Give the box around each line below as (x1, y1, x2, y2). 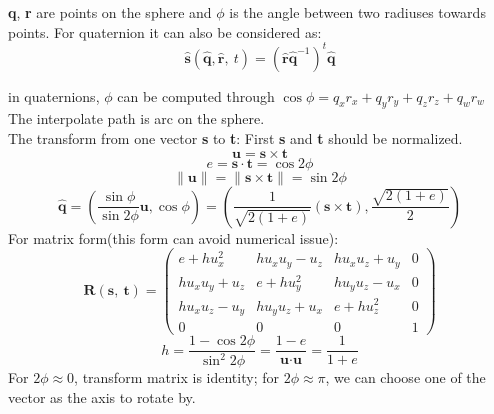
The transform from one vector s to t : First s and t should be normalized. (8, 128, 463, 149)
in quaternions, (8, 85, 100, 106)
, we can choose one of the (325, 367, 486, 388)
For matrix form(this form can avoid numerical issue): (8, 227, 339, 248)
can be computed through (117, 85, 275, 106)
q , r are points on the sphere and (8, 2, 212, 22)
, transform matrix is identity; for (74, 367, 279, 388)
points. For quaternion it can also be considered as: (8, 21, 322, 42)
